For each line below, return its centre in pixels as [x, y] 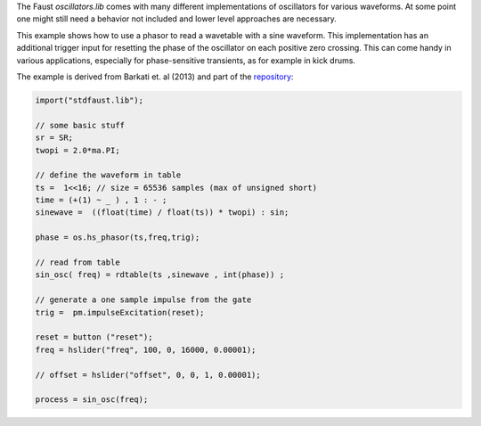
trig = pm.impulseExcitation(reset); [120, 312]
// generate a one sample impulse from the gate [143, 300]
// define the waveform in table [108, 175]
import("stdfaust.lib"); [90, 100]
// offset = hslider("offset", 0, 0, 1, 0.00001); [148, 375]
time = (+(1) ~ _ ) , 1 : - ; [101, 200]
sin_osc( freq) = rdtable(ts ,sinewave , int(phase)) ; [160, 275]
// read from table [77, 262]
